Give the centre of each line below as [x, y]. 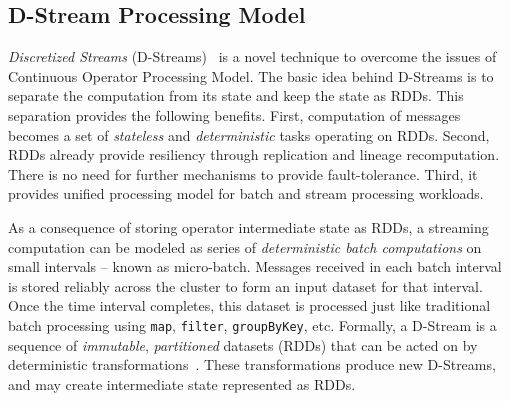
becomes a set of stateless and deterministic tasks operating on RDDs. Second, [249, 134]
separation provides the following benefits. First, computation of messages [234, 114]
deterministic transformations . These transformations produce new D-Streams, [252, 364]
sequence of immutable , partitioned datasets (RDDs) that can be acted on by [243, 344]
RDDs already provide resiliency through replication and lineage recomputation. [254, 154]
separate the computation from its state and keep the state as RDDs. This [236, 95]
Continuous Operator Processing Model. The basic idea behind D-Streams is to [251, 75]
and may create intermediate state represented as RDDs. [182, 383]
